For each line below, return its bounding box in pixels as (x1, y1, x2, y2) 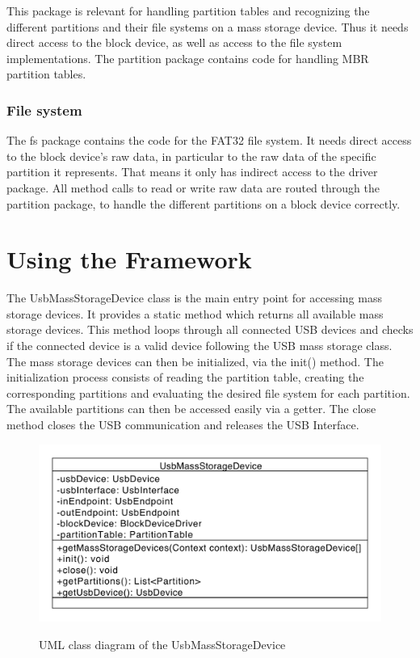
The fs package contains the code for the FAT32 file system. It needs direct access (6, 132, 412, 149)
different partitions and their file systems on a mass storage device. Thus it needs (6, 18, 409, 35)
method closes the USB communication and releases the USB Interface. (6, 416, 359, 433)
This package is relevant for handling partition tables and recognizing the (6, 2, 370, 19)
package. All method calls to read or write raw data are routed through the (6, 179, 380, 196)
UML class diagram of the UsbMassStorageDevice (39, 636, 286, 653)
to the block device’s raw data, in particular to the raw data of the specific (6, 147, 376, 164)
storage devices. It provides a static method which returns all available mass (6, 305, 384, 322)
